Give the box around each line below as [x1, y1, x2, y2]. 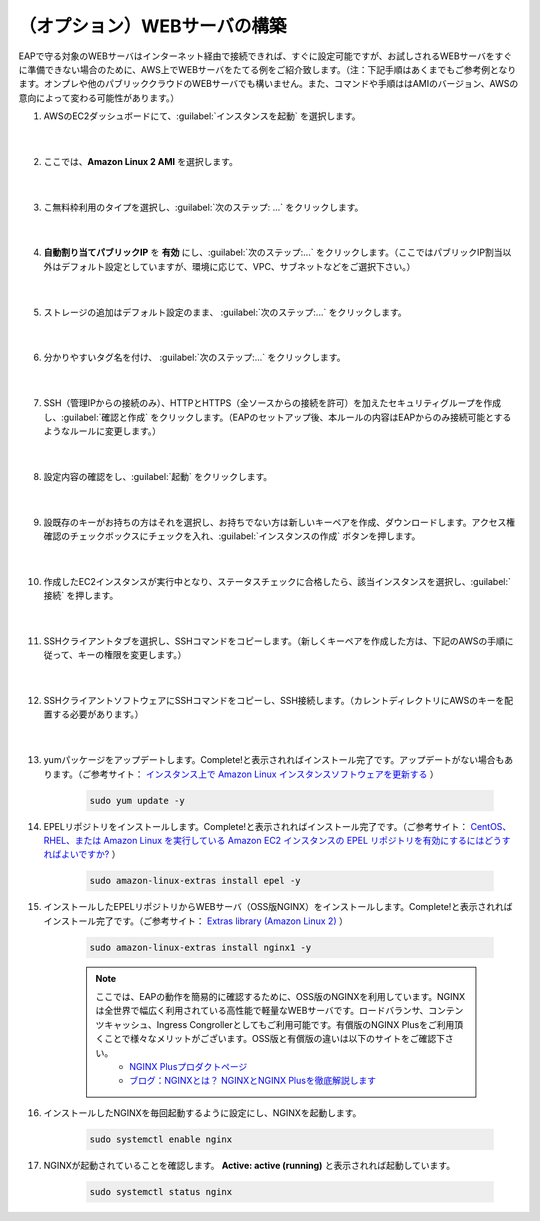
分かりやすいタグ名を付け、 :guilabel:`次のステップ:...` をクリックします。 [43, 351, 346, 364]
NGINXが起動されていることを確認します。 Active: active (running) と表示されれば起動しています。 [43, 1159, 455, 1171]
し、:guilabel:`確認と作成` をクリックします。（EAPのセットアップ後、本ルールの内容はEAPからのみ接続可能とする [43, 411, 512, 423]
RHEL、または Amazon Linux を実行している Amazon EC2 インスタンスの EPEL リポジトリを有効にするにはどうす [43, 834, 511, 846]
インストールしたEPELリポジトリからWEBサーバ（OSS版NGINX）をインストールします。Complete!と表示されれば [43, 901, 514, 913]
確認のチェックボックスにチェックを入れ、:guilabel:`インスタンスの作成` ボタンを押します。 [43, 530, 421, 542]
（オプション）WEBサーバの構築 [18, 15, 287, 37]
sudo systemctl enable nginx [89, 1133, 233, 1145]
